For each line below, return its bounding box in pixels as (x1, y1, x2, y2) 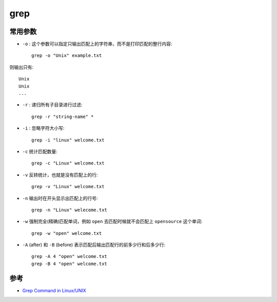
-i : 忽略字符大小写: (22, 125, 65, 131)
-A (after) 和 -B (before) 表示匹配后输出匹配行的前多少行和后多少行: (22, 241, 166, 248)
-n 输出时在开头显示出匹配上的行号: (22, 195, 98, 201)
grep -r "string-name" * (31, 113, 94, 119)
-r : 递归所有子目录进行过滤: (22, 102, 83, 108)
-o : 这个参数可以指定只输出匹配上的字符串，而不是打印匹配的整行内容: (22, 41, 172, 47)
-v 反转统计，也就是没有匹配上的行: (22, 172, 98, 178)
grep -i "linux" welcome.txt (31, 137, 105, 143)
